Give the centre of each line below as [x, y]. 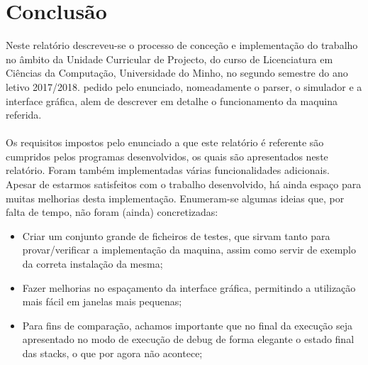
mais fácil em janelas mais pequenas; [102, 301]
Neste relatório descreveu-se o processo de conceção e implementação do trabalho [182, 45]
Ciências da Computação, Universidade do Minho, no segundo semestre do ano [177, 73]
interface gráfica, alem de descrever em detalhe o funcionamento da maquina [172, 100]
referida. [24, 115]
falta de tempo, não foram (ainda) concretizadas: [112, 212]
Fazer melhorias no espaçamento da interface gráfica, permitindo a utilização [189, 287]
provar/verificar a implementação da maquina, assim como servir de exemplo [189, 250]
